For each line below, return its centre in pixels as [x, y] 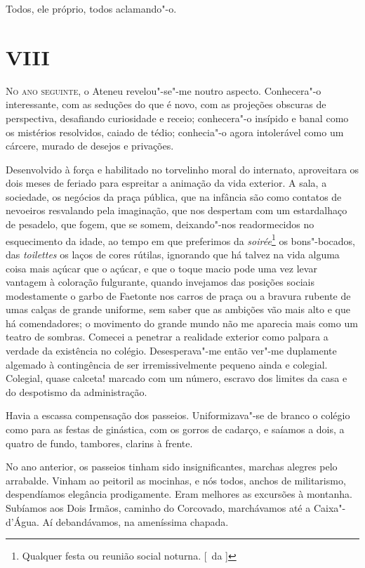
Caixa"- [330, 508]
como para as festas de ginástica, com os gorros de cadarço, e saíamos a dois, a [175, 429]
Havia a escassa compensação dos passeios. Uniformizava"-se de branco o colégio [178, 415]
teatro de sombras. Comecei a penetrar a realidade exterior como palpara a [167, 337]
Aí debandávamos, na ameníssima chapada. [135, 521]
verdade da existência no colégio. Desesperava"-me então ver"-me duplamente [171, 351]
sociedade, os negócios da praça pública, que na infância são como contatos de [174, 196]
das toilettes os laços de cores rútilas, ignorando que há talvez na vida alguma [173, 254]
